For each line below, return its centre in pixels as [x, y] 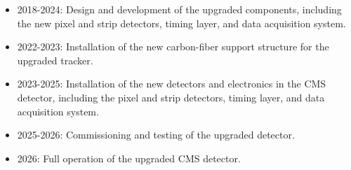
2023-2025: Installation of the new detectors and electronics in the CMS [172, 84]
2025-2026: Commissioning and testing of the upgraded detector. [156, 135]
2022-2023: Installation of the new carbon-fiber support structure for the [173, 47]
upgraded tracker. [55, 60]
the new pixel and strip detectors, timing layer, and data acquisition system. [181, 23]
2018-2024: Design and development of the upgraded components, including [179, 9]
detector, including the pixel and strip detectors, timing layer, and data [171, 97]
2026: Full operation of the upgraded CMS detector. [129, 158]
